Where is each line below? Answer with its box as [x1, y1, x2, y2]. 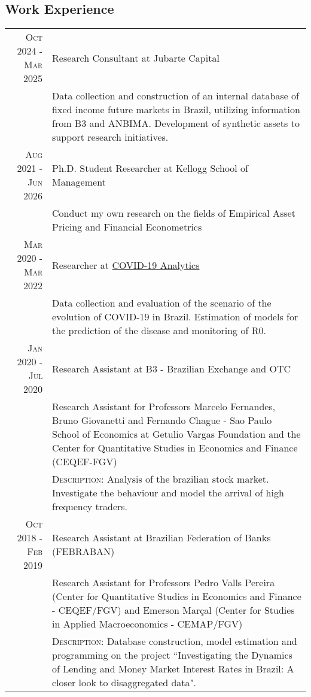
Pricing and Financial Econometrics [52, 220, 202, 234]
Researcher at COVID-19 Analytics [52, 257, 200, 272]
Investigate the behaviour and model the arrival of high [52, 486, 284, 500]
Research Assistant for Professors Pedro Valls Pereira [52, 575, 275, 590]
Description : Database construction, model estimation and [52, 634, 297, 648]
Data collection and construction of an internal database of [52, 89, 300, 103]
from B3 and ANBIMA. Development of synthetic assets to [52, 116, 300, 131]
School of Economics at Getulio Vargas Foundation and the [52, 427, 301, 441]
